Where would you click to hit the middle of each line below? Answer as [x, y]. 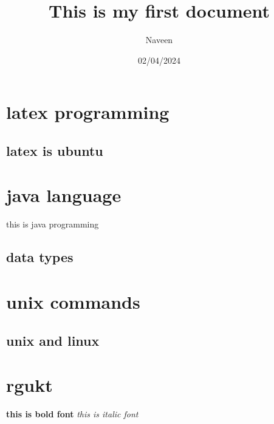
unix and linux [53, 340]
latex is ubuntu [55, 150]
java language [64, 195]
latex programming [88, 112]
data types [40, 257]
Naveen [159, 40]
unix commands [73, 301]
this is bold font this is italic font [72, 414]
